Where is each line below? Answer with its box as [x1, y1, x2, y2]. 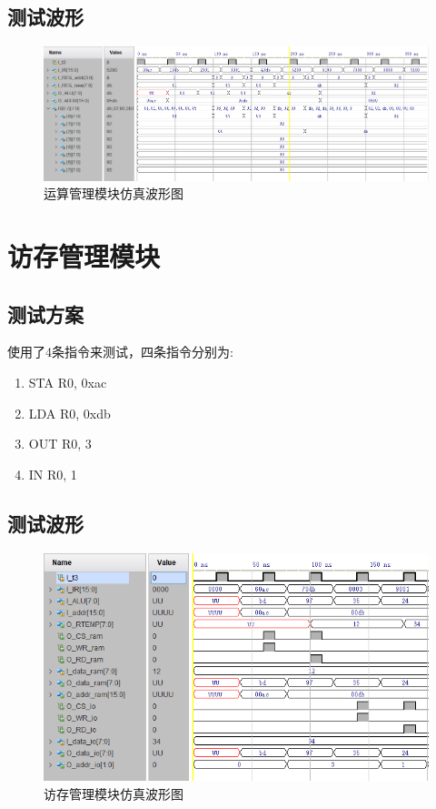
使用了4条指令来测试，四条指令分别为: [7, 342, 233, 361]
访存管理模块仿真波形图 [44, 784, 183, 803]
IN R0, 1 [28, 464, 77, 483]
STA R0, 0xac [28, 373, 107, 392]
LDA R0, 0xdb [28, 403, 111, 422]
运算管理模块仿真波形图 [44, 184, 183, 203]
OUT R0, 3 [28, 434, 92, 453]
